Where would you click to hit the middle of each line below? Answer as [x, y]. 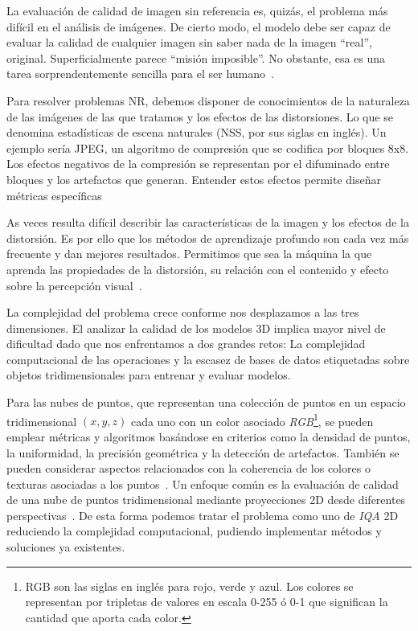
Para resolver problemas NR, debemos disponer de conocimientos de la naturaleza [208, 100]
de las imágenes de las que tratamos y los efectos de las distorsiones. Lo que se [200, 116]
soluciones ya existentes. [66, 547]
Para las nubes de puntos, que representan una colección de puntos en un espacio [206, 402]
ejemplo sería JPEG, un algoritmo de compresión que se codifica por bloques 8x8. [208, 148]
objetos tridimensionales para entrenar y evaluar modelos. [149, 375]
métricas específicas [54, 195]
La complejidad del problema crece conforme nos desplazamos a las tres [183, 312]
